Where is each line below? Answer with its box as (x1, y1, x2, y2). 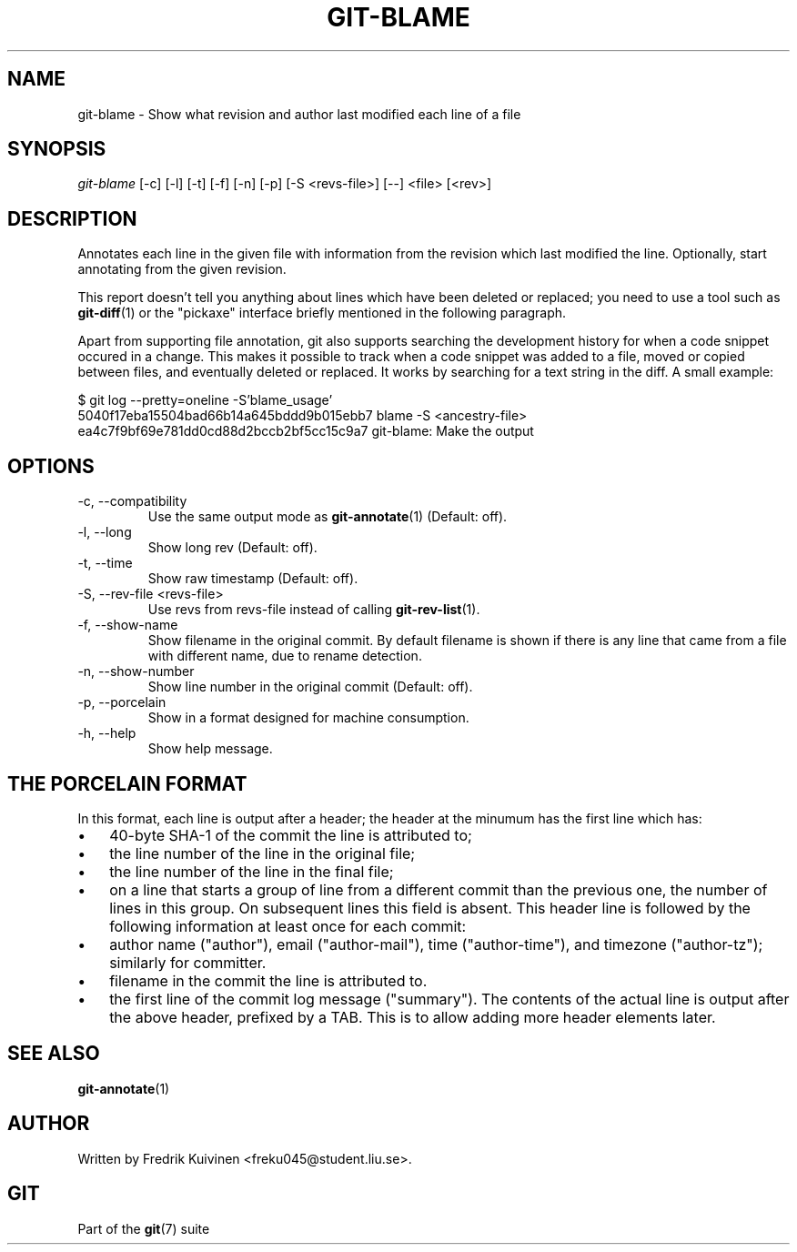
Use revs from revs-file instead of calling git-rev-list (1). (147, 601, 480, 618)
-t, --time (77, 555, 133, 571)
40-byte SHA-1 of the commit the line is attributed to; (109, 825, 472, 844)
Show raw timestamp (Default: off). (147, 570, 358, 587)
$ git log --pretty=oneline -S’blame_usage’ (77, 392, 333, 409)
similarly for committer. (109, 953, 267, 972)
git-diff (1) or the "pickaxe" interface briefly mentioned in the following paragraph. (77, 305, 567, 321)
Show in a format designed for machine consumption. (147, 710, 469, 726)
